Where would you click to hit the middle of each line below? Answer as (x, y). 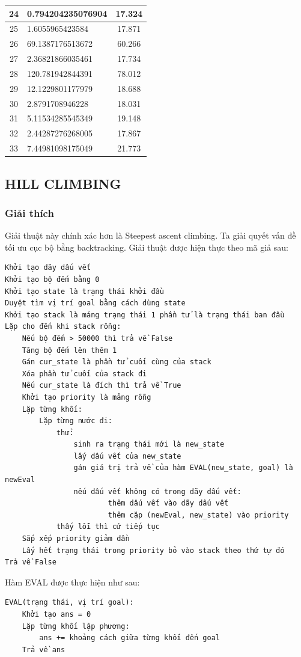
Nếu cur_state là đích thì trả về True (102, 386)
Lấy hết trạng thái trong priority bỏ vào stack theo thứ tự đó (153, 550)
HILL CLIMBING (63, 183)
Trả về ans (44, 649)
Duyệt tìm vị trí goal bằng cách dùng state (95, 303)
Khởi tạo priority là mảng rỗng (87, 397)
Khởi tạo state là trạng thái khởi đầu (84, 291)
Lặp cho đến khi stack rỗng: (63, 327)
